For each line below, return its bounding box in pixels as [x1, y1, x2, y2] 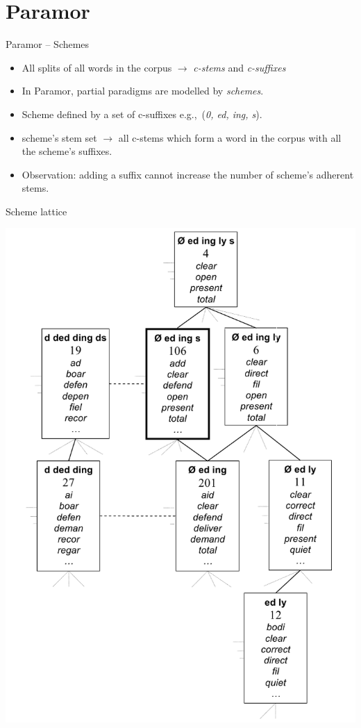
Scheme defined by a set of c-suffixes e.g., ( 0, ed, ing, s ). [22, 106, 262, 121]
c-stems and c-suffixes [193, 60, 286, 74]
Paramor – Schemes [6, 37, 90, 51]
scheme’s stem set [22, 130, 97, 144]
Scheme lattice [6, 204, 67, 218]
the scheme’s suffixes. [22, 144, 112, 158]
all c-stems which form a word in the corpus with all [118, 130, 342, 144]
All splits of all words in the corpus [22, 60, 172, 74]
